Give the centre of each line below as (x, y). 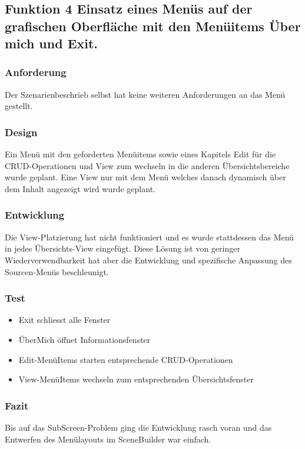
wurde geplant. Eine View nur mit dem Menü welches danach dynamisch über (145, 177)
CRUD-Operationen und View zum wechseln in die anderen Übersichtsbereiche (147, 165)
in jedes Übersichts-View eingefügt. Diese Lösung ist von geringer (122, 248)
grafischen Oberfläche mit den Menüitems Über (153, 26)
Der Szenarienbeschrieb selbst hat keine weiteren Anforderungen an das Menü (145, 94)
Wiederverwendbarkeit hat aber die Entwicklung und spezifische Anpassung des (148, 260)
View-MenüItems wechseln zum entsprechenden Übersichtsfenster (136, 379)
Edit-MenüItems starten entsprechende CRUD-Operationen (126, 359)
